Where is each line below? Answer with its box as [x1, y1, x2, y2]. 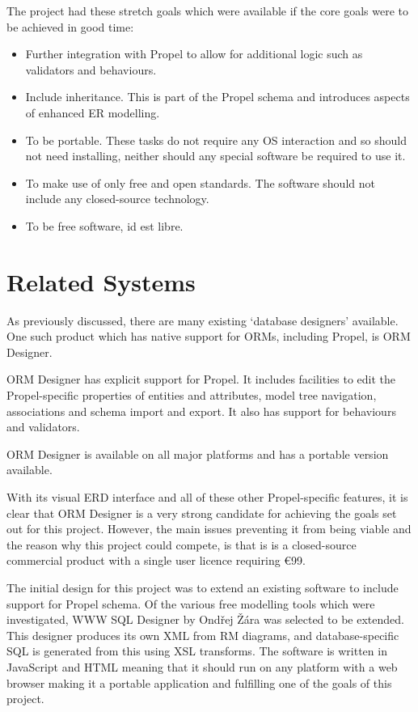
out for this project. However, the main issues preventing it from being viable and [6, 520, 412, 537]
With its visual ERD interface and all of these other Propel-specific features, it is [6, 489, 408, 505]
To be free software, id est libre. [25, 217, 184, 234]
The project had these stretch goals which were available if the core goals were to [6, 2, 409, 19]
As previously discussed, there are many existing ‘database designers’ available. [6, 311, 399, 328]
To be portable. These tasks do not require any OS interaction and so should [25, 131, 407, 148]
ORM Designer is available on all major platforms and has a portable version [6, 445, 389, 462]
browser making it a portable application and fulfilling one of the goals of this [6, 674, 392, 691]
